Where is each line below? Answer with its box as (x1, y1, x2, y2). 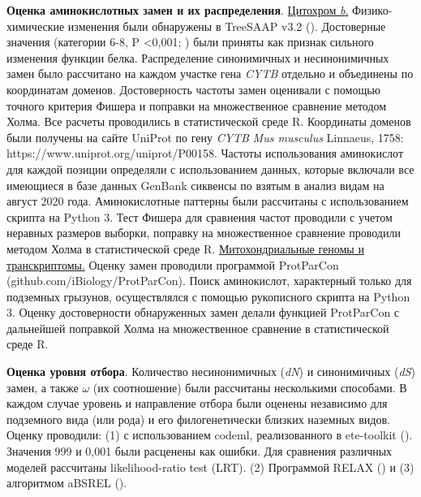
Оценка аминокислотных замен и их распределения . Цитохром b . (6, 2, 349, 18)
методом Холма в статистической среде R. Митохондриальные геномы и (6, 240, 364, 257)
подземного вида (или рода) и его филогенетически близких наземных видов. (6, 410, 390, 427)
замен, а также (6, 378, 79, 395)
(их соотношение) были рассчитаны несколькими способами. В (92, 378, 407, 395)
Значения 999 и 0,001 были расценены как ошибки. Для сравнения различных (6, 443, 393, 460)
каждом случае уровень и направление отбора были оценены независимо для (6, 395, 388, 412)
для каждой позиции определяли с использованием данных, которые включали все (6, 160, 415, 177)
